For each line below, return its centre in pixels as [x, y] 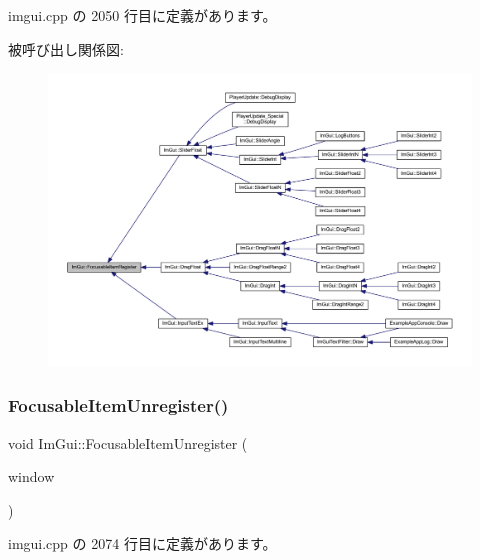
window [31, 476]
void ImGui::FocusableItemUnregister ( [128, 442]
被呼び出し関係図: [66, 48]
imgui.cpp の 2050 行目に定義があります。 [142, 15]
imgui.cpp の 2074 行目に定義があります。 [142, 543]
